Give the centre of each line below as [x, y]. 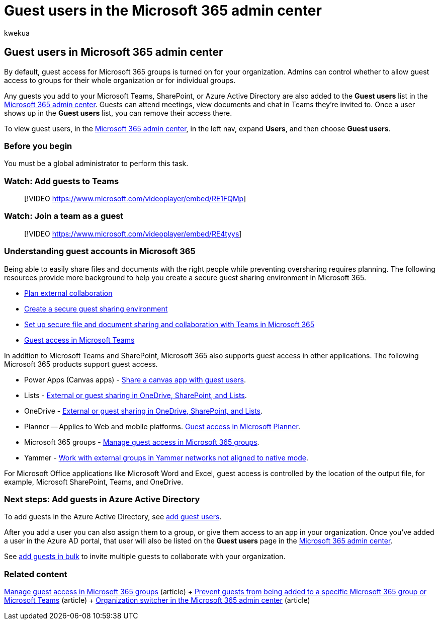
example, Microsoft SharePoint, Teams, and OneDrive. [94, 482]
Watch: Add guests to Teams [62, 181]
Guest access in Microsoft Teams [79, 340]
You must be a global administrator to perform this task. [96, 164]
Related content [36, 574]
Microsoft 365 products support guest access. [81, 364]
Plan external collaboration [68, 293]
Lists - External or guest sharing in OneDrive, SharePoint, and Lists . [136, 395]
